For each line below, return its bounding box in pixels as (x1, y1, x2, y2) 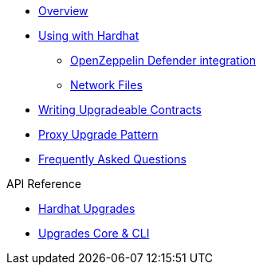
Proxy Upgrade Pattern (38, 128, 159, 141)
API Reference (6, 177, 81, 190)
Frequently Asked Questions (38, 152, 186, 166)
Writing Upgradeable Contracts (38, 103, 202, 116)
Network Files (70, 78, 143, 92)
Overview (38, 4, 88, 18)
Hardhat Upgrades (38, 202, 135, 215)
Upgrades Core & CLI (38, 226, 150, 240)
